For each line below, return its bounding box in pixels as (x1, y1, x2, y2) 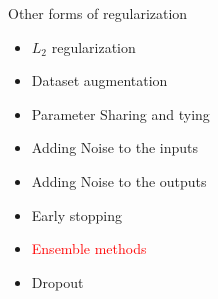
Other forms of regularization (8, 3, 188, 23)
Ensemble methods (31, 238, 147, 259)
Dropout (31, 271, 84, 292)
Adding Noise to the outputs (31, 170, 207, 191)
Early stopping (31, 204, 122, 225)
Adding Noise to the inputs (31, 137, 199, 158)
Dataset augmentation (31, 70, 168, 91)
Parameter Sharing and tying (31, 103, 210, 124)
